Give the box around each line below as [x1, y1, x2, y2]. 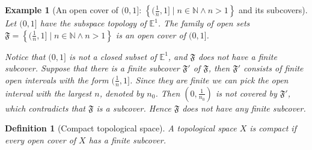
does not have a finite [198, 50, 277, 62]
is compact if [249, 122, 296, 134]
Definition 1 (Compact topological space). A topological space [5, 122, 237, 134]
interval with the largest [5, 86, 92, 99]
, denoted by [99, 86, 144, 99]
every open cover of [5, 133, 76, 146]
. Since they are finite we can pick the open [129, 73, 289, 86]
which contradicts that [5, 101, 85, 114]
